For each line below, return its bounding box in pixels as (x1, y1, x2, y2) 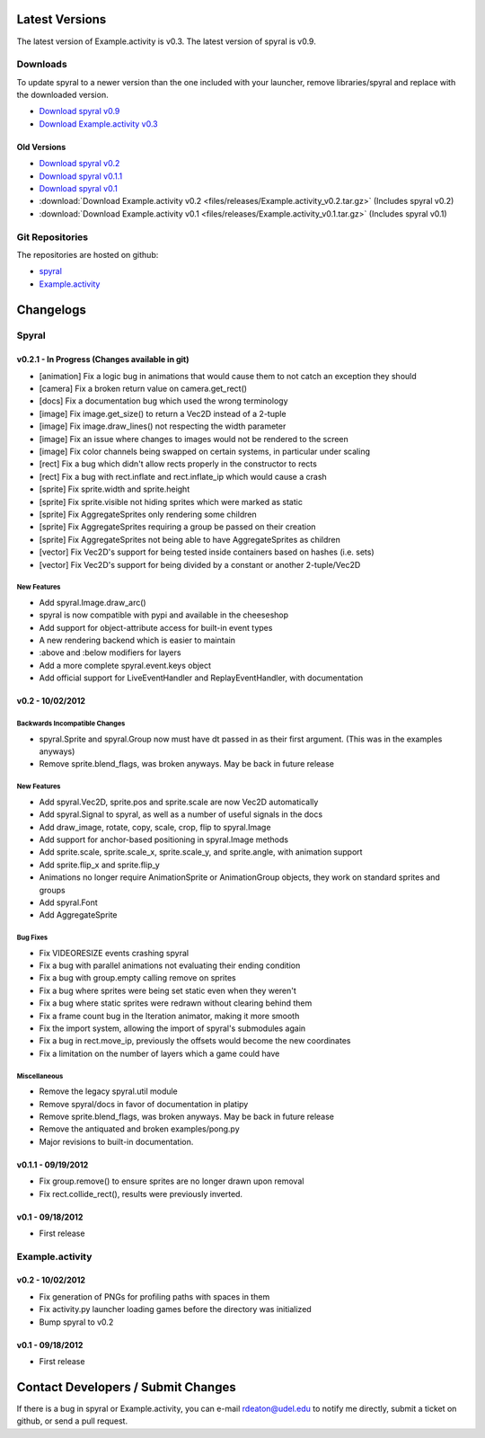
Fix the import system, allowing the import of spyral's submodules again (39, 1023, 306, 1034)
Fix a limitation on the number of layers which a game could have (39, 1048, 280, 1059)
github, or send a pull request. (16, 1416, 128, 1426)
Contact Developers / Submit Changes (16, 1380, 237, 1395)
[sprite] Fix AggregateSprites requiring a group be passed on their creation (39, 521, 316, 532)
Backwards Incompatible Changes (16, 719, 126, 728)
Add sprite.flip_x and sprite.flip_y (39, 859, 161, 870)
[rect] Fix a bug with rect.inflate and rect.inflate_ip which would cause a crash (39, 471, 327, 482)
